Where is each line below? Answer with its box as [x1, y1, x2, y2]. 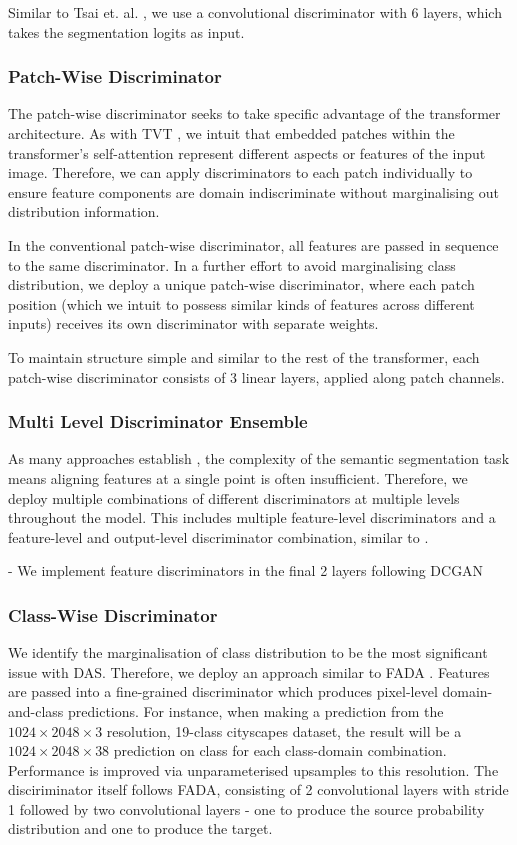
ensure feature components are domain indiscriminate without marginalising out [8, 181, 499, 202]
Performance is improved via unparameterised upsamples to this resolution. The [8, 759, 499, 780]
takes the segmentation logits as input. [8, 21, 245, 42]
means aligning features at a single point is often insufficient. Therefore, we [8, 467, 468, 488]
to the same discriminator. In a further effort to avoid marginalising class [8, 254, 456, 275]
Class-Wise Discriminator [8, 602, 218, 627]
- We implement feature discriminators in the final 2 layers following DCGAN [8, 560, 484, 581]
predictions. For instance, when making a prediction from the [68, 700, 444, 721]
